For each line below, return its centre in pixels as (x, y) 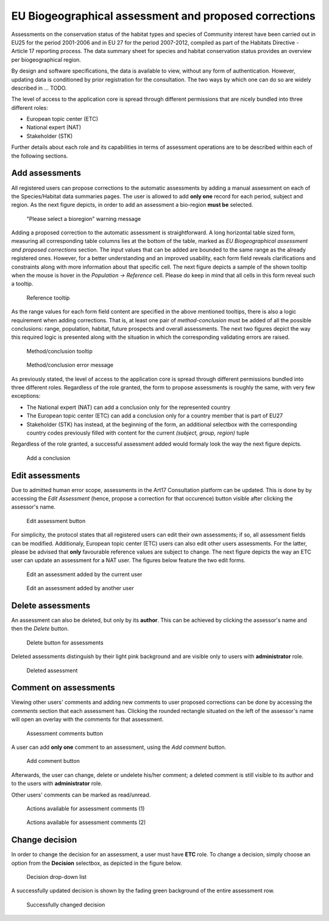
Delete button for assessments (65, 642)
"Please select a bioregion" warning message (84, 219)
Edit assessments (46, 475)
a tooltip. (22, 284)
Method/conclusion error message (70, 365)
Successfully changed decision (66, 905)
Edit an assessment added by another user (80, 588)
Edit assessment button (56, 521)
